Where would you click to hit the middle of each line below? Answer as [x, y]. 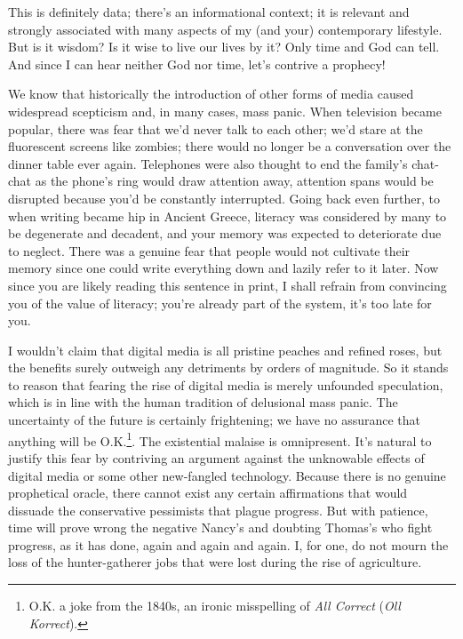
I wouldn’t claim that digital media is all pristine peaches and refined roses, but [225, 350]
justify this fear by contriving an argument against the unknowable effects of [216, 457]
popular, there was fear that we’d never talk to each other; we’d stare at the [216, 128]
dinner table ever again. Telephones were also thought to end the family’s [208, 163]
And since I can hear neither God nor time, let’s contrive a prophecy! [197, 64]
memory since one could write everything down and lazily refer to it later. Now [224, 268]
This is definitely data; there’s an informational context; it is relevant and [209, 12]
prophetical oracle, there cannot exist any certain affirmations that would [208, 493]
